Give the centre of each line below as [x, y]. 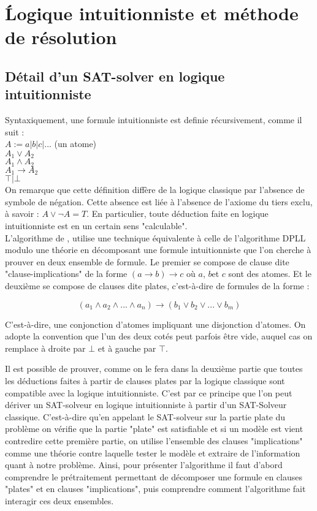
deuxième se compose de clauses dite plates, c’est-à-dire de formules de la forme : [157, 286]
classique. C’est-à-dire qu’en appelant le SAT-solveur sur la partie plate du [145, 416]
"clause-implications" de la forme [66, 274]
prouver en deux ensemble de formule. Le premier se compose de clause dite [147, 261]
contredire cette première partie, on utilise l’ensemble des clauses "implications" [154, 440]
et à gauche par [127, 348]
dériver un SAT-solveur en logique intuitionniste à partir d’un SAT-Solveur [146, 405]
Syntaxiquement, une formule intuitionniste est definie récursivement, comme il [154, 120]
